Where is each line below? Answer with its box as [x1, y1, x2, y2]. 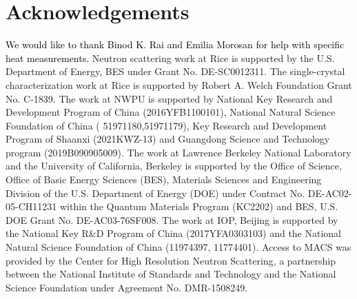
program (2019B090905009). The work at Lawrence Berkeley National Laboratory [6, 145, 351, 159]
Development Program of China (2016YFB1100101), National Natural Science [6, 105, 336, 119]
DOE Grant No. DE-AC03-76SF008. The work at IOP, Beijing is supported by [6, 212, 338, 227]
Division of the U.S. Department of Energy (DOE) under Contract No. [6, 185, 305, 200]
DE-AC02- [307, 185, 352, 200]
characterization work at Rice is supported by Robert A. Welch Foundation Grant [6, 77, 352, 92]
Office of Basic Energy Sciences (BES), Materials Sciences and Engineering [6, 172, 322, 187]
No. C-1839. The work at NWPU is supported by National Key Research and [6, 91, 333, 105]
